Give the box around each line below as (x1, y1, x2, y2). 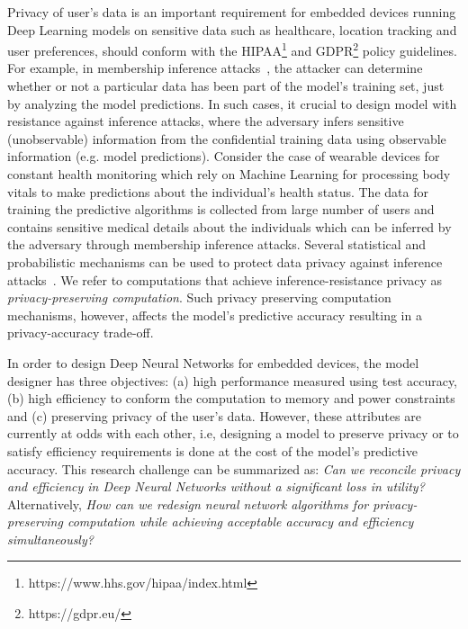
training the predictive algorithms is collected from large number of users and (7, 200, 435, 219)
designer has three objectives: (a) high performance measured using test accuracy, (7, 371, 458, 390)
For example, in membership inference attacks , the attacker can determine (7, 58, 423, 77)
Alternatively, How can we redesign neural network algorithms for (7, 494, 369, 513)
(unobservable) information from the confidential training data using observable (7, 129, 446, 148)
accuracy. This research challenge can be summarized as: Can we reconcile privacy (7, 459, 461, 478)
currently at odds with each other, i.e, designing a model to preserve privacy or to (7, 424, 459, 443)
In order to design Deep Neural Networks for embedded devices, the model (7, 353, 419, 372)
